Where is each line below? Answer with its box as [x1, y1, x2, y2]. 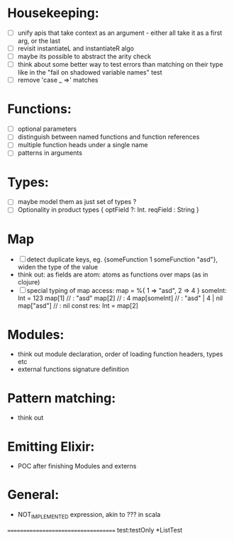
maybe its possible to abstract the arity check [17, 52, 151, 61]
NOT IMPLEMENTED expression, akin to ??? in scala [17, 510, 161, 520]
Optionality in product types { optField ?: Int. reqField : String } [17, 205, 200, 214]
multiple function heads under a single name [17, 141, 148, 149]
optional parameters [17, 124, 77, 133]
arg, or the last [17, 37, 61, 45]
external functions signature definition [17, 365, 129, 374]
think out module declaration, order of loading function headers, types [17, 350, 223, 358]
